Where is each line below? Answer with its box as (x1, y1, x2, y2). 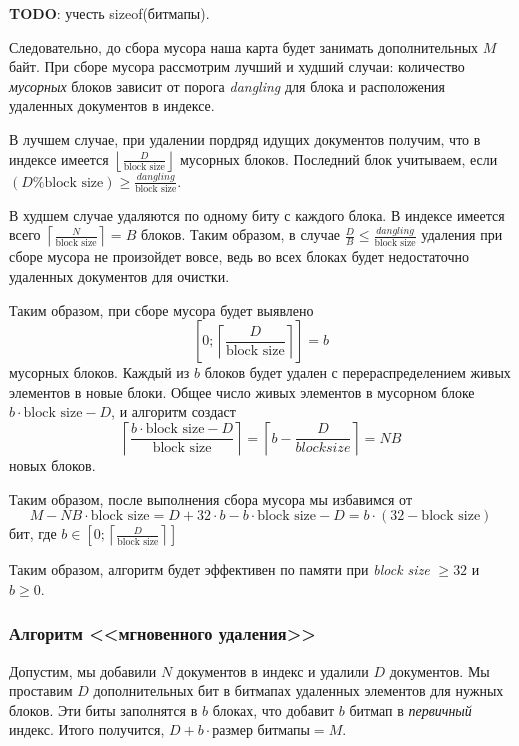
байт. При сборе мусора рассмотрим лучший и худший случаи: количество (9, 56, 465, 77)
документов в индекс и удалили (176, 660, 369, 681)
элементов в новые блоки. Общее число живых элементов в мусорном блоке (9, 381, 475, 402)
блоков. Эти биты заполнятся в (9, 699, 198, 720)
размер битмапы (212, 724, 310, 739)
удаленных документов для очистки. (9, 266, 230, 287)
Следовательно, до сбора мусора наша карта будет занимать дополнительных (9, 36, 479, 57)
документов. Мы (389, 660, 490, 681)
